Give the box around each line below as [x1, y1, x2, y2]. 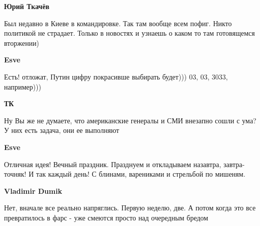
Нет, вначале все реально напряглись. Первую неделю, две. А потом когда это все [4, 202, 256, 213]
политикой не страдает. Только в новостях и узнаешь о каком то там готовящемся [4, 28, 255, 38]
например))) [4, 81, 41, 92]
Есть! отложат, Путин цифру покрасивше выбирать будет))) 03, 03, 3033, [4, 71, 228, 82]
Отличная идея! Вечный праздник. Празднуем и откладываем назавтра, [4, 159, 221, 169]
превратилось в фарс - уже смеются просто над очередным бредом [4, 212, 208, 222]
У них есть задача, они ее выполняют [4, 125, 119, 135]
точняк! [4, 169, 27, 179]
